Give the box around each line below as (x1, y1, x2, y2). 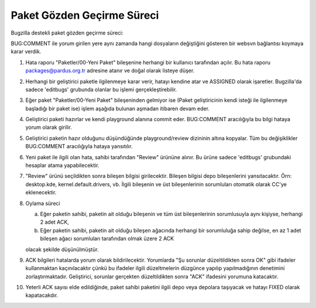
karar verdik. (11, 48, 42, 55)
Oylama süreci (25, 200, 61, 207)
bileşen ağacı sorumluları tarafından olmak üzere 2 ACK (40, 235, 174, 242)
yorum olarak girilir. (25, 124, 73, 131)
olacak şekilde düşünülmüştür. (25, 246, 99, 253)
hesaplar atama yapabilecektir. (25, 162, 99, 169)
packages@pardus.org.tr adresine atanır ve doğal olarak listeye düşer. (25, 67, 195, 74)
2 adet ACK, (40, 218, 70, 225)
